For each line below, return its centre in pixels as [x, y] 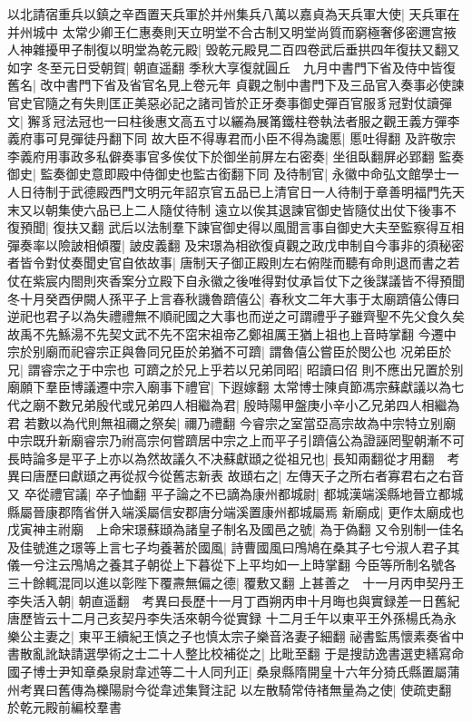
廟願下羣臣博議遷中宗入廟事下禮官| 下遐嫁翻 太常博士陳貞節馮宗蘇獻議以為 [230, 387]
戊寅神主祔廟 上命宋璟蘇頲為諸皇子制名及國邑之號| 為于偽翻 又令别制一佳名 [236, 529]
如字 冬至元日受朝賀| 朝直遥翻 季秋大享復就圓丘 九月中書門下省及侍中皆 [225, 67]
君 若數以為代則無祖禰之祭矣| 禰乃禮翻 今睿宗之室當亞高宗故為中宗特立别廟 [231, 422]
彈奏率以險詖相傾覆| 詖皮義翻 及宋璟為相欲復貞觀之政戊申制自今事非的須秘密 [236, 244]
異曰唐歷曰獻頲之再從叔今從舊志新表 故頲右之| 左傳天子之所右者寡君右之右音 [236, 476]
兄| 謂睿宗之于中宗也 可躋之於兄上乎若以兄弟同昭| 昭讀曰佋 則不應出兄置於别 [236, 369]
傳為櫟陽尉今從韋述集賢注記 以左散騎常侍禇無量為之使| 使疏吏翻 [261, 689]
